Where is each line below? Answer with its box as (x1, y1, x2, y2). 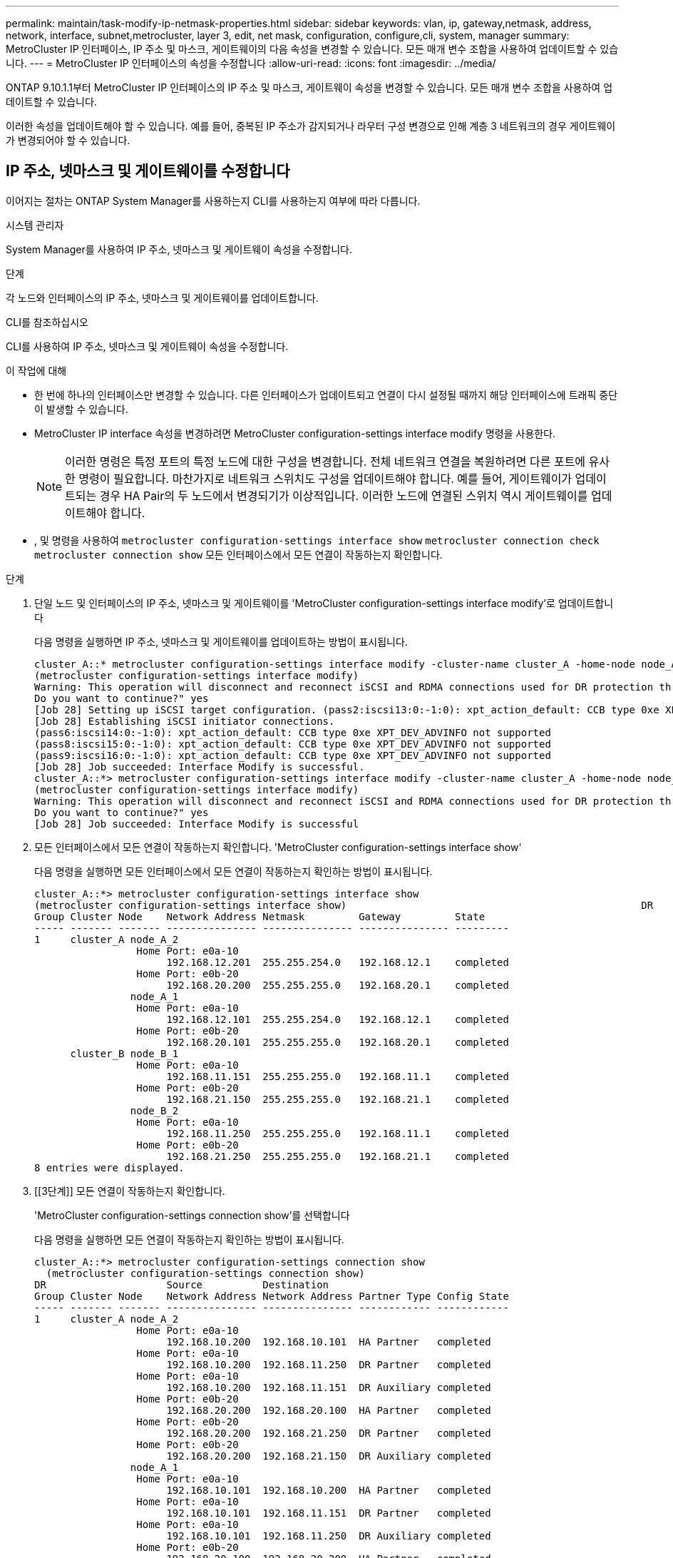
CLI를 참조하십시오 (6, 315, 88, 328)
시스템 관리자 (6, 218, 64, 231)
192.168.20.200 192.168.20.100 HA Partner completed (166, 1404, 491, 1416)
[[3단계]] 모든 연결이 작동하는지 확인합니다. (34, 1184, 225, 1197)
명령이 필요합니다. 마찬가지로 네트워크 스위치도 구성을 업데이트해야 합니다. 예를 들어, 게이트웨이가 (78, 471, 572, 486)
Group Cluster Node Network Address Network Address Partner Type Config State (34, 1290, 509, 1302)
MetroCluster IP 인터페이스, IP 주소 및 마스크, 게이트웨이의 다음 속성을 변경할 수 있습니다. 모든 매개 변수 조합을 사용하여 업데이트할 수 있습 (6, 43, 619, 55)
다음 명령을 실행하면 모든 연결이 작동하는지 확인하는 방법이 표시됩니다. (34, 1233, 344, 1246)
